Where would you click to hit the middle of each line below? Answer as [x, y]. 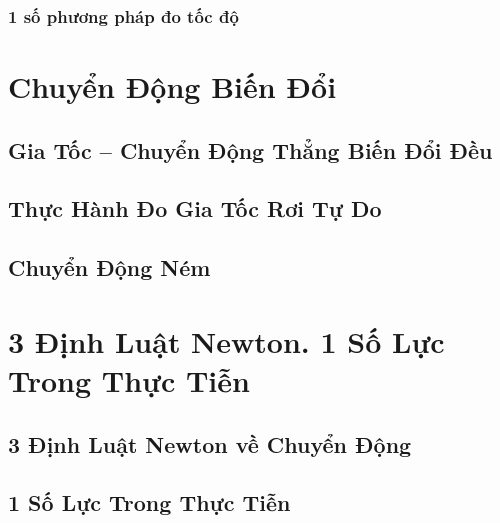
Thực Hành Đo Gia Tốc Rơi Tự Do [195, 208]
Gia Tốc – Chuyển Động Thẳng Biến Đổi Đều [250, 149]
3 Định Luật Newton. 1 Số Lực [226, 340]
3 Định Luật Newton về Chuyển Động [210, 443]
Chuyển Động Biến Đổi [172, 86]
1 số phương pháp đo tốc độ [123, 15]
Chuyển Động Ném [109, 267]
